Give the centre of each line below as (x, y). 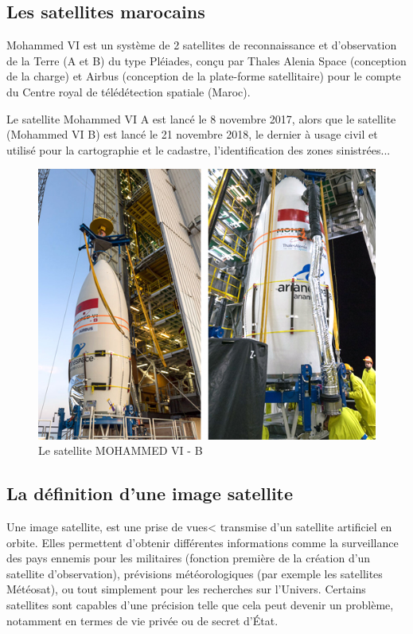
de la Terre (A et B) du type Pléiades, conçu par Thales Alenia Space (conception (206, 60)
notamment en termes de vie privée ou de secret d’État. (142, 620)
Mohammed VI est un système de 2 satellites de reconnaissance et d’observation (202, 45)
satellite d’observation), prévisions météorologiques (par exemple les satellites (195, 573)
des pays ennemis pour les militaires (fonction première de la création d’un (189, 558)
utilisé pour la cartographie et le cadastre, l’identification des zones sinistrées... (199, 149)
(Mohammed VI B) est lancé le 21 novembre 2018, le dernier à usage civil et (192, 134)
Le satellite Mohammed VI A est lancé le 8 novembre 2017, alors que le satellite (201, 118)
